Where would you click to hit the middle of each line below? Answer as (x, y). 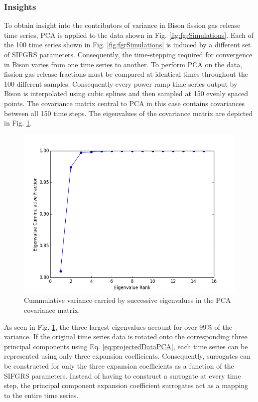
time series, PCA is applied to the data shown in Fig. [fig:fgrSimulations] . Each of (129, 35)
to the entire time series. (41, 395)
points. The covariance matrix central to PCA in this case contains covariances (124, 103)
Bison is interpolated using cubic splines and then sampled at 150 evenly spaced (126, 93)
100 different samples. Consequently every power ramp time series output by (121, 83)
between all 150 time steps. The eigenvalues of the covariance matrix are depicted (129, 113)
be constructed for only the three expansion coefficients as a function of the (119, 365)
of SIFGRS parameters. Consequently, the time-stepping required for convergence (128, 54)
